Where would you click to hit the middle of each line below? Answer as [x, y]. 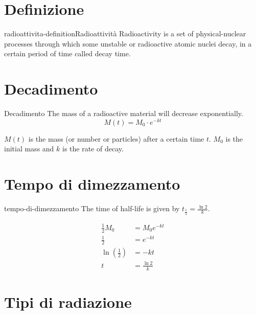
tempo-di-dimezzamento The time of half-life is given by [92, 208]
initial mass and [29, 149]
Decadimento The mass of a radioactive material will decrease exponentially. [124, 113]
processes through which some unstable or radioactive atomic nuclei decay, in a [128, 43]
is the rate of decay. [93, 149]
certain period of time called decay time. [67, 53]
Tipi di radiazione [68, 301]
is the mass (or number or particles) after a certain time [116, 138]
